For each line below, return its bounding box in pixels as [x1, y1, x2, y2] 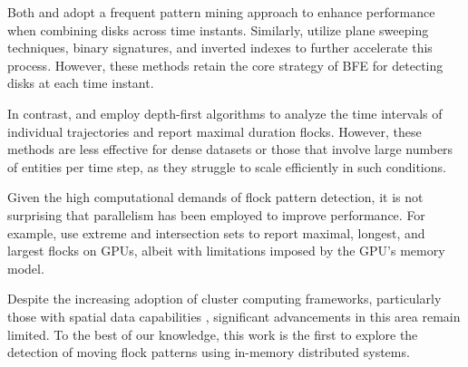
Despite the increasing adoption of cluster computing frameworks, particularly [7, 289, 442, 308]
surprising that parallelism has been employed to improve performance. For [7, 205, 425, 224]
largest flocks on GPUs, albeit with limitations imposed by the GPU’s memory [7, 241, 445, 260]
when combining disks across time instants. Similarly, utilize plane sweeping [7, 20, 429, 39]
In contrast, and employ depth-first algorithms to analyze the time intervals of [7, 103, 443, 122]
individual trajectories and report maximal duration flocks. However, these [7, 121, 422, 140]
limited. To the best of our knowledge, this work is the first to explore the [7, 324, 418, 343]
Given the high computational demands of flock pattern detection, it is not [7, 188, 424, 207]
